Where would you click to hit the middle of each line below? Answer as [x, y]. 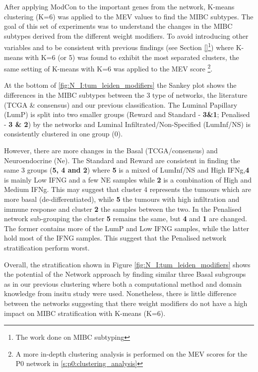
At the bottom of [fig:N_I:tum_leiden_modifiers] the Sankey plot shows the [120, 85]
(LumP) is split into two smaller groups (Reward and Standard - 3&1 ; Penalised [127, 114]
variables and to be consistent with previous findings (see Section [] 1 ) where [119, 47]
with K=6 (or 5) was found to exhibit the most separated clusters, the [132, 57]
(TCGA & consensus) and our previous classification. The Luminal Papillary [121, 104]
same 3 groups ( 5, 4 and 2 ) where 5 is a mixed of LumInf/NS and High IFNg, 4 [127, 170]
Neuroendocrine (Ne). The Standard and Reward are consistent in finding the [122, 160]
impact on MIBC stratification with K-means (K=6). [85, 313]
